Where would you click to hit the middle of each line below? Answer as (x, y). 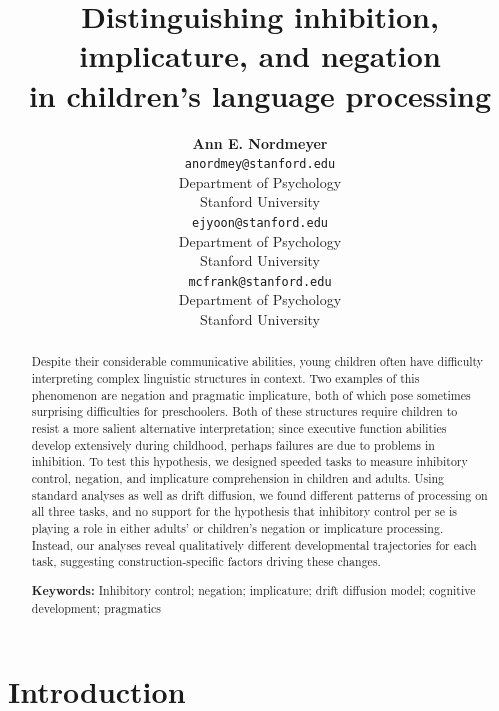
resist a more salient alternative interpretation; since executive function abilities (239, 428)
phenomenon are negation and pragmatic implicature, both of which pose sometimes (251, 394)
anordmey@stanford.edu (260, 164)
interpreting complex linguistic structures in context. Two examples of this (225, 378)
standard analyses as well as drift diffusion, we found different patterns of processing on (259, 494)
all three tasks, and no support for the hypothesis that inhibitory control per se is (244, 511)
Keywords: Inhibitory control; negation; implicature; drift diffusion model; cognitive (253, 590)
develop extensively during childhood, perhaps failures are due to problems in (233, 444)
